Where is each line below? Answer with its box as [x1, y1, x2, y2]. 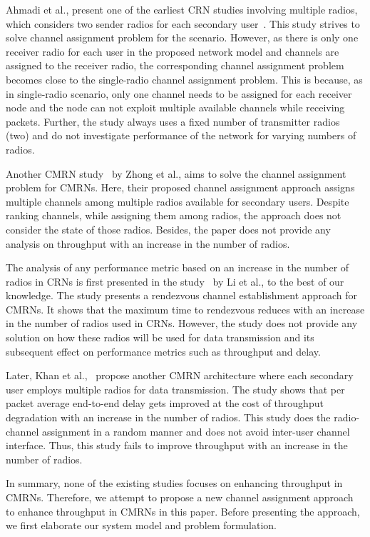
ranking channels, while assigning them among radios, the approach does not [6, 208, 341, 223]
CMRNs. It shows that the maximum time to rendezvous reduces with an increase [6, 301, 365, 316]
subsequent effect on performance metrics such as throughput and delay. [6, 343, 321, 358]
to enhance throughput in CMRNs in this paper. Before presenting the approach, [6, 503, 360, 518]
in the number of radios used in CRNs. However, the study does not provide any [6, 316, 358, 331]
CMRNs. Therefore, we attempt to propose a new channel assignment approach [6, 490, 354, 504]
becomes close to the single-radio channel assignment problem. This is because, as [6, 71, 363, 86]
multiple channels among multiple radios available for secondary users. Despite [6, 194, 349, 209]
